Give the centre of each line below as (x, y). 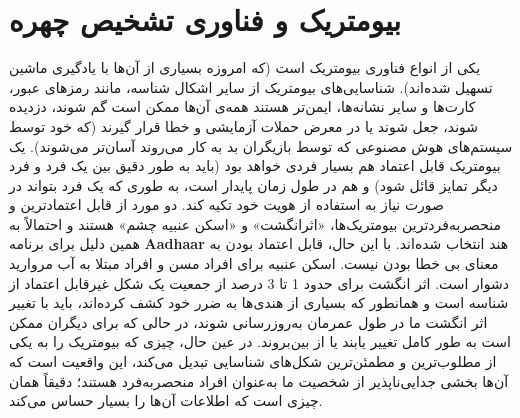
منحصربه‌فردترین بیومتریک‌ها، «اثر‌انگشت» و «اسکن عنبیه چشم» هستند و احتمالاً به (255, 223)
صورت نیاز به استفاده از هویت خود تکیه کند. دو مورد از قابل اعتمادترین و (226, 204)
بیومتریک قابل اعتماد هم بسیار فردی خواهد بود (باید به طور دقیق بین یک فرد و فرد (255, 165)
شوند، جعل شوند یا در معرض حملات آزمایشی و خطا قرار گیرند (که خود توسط (244, 125)
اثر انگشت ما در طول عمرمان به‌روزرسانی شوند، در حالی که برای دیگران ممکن (248, 321)
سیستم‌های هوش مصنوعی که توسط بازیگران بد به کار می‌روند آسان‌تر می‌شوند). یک (261, 145)
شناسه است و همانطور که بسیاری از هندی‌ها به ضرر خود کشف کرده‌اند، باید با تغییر (259, 302)
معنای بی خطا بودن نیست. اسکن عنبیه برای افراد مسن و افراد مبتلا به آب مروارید (254, 263)
